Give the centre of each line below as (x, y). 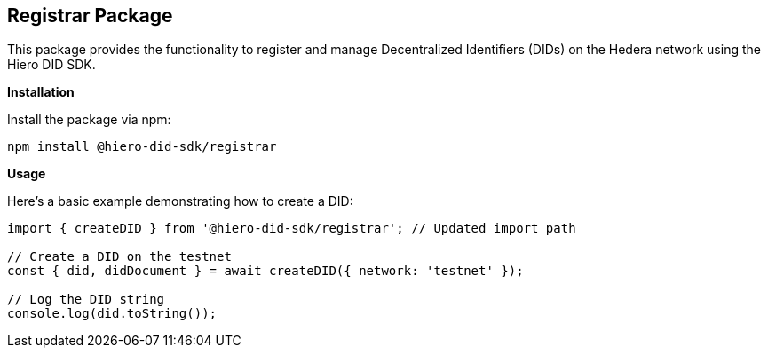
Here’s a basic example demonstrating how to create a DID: (180, 201)
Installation (41, 92)
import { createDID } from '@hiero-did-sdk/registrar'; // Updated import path (292, 229)
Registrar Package (90, 16)
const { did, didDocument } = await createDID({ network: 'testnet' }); (265, 271)
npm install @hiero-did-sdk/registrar (142, 147)
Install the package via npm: (89, 120)
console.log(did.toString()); (112, 314)
